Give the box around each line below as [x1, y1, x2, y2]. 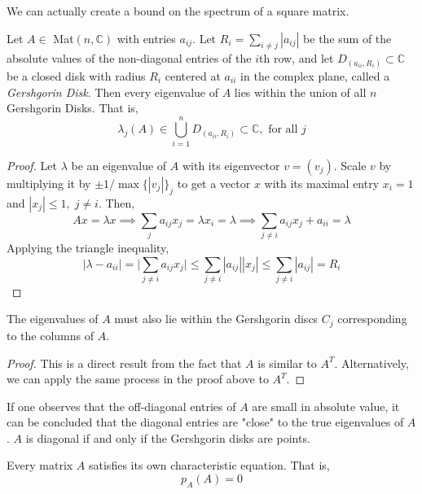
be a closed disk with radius [7, 67, 146, 84]
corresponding [337, 310, 407, 327]
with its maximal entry [264, 174, 380, 191]
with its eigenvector [182, 156, 280, 173]
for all [268, 124, 298, 136]
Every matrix [7, 457, 73, 474]
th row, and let [259, 50, 334, 67]
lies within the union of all [234, 83, 367, 100]
